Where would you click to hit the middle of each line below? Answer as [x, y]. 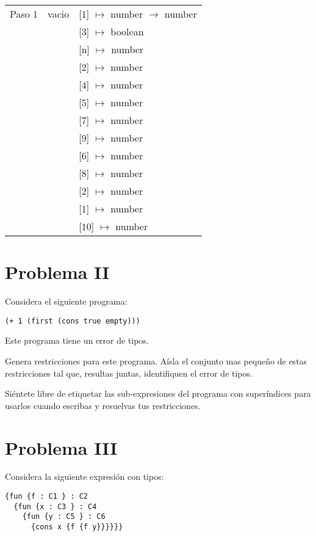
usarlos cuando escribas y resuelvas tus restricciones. [103, 405]
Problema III [61, 447]
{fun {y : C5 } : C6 [64, 517]
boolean [127, 31]
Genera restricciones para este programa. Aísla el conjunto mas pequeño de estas [156, 360]
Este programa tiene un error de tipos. [77, 340]
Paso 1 [24, 14]
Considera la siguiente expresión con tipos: [84, 476]
